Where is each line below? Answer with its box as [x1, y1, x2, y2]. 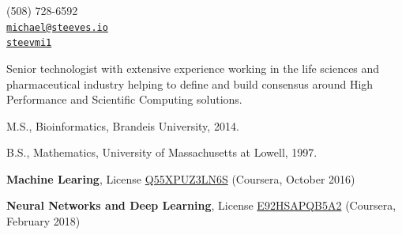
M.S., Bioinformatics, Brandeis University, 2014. [6, 117, 239, 134]
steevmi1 [6, 37, 52, 49]
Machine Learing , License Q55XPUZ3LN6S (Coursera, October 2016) [6, 170, 355, 187]
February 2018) [6, 213, 81, 229]
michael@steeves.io [6, 21, 108, 33]
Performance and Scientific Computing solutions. [6, 91, 242, 108]
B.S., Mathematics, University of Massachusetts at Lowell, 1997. [6, 144, 317, 161]
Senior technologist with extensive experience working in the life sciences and [6, 59, 380, 76]
